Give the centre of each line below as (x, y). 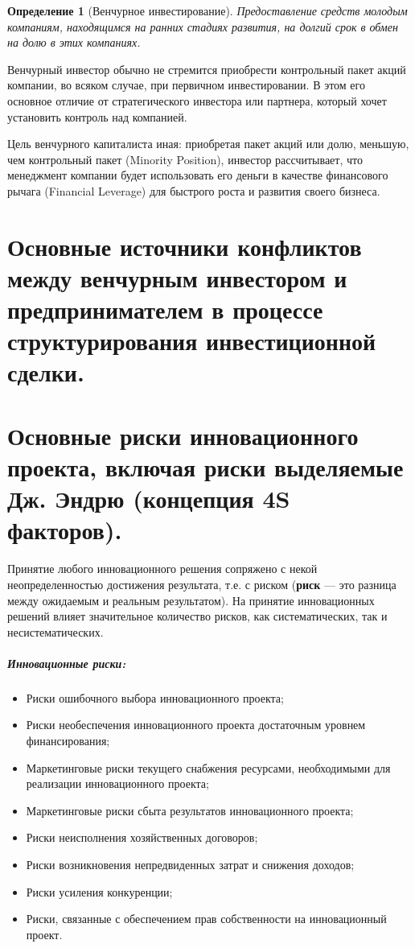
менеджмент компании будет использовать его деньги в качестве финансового (198, 175)
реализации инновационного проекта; (117, 783)
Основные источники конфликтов (185, 246)
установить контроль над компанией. (97, 116)
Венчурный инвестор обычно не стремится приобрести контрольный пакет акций (207, 69)
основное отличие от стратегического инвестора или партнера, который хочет (197, 100)
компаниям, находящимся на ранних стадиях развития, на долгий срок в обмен (203, 26)
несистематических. (55, 631)
